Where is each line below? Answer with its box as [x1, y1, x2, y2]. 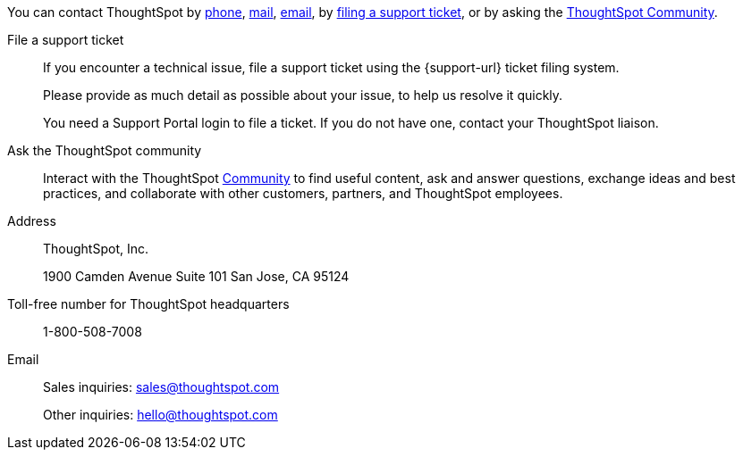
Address [7, 213, 56, 228]
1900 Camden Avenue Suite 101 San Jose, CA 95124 [43, 269, 350, 284]
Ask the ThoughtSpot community [7, 143, 202, 158]
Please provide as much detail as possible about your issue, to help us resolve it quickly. [43, 87, 563, 103]
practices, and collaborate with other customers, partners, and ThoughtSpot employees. [43, 186, 563, 201]
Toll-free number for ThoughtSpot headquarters [7, 296, 290, 312]
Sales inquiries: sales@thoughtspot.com [43, 379, 280, 395]
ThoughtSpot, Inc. [43, 241, 148, 256]
